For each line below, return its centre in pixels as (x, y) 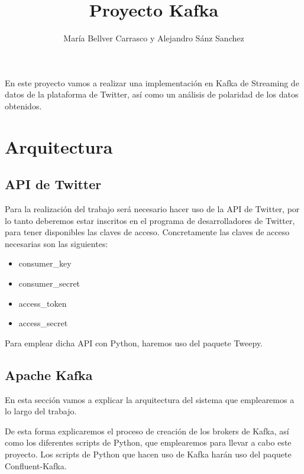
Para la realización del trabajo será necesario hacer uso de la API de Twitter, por (152, 209)
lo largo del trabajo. (41, 411)
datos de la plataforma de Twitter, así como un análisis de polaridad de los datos (152, 94)
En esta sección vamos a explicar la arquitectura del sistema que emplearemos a (150, 399)
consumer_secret (49, 283)
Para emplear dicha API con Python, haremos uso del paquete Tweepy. (134, 342)
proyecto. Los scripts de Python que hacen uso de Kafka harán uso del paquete (148, 454)
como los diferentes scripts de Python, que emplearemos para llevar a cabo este (148, 442)
